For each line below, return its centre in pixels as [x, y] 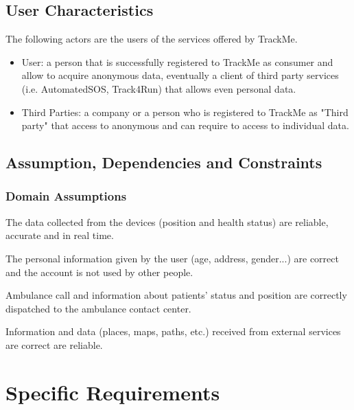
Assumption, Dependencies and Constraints [164, 162]
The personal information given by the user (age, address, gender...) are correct [172, 258]
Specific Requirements [113, 392]
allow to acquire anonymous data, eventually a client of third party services [180, 75]
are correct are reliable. [54, 344]
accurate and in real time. [60, 235]
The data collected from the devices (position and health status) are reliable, [167, 221]
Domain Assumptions [66, 196]
